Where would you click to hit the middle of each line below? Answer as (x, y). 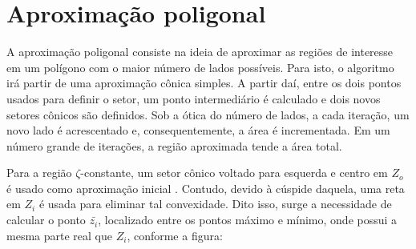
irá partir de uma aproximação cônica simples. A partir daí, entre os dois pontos (204, 83)
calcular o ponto (46, 220)
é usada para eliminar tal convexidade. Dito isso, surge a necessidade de (215, 204)
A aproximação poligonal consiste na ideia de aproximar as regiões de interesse (200, 52)
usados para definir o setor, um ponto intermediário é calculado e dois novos (194, 98)
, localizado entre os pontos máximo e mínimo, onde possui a (248, 220)
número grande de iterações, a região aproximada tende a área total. (174, 145)
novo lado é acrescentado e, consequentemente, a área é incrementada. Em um (198, 130)
